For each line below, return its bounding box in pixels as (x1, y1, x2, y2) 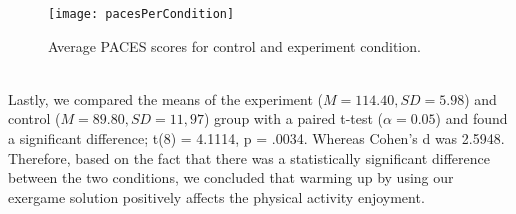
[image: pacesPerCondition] (48, 7, 235, 21)
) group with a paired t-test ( (204, 108, 384, 129)
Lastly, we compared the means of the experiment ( (8, 88, 323, 109)
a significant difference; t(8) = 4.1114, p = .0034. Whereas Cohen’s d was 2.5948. (8, 128, 505, 149)
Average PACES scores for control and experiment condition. (48, 35, 421, 56)
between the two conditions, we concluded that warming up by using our (8, 167, 454, 188)
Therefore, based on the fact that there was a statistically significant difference (8, 147, 490, 168)
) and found (435, 108, 508, 129)
